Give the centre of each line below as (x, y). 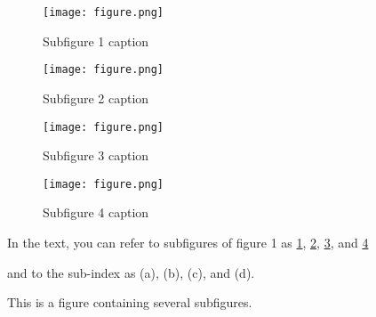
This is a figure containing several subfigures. (130, 302)
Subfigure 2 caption (96, 98)
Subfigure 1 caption (96, 41)
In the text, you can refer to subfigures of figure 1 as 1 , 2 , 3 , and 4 (188, 242)
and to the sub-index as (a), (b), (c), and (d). (131, 272)
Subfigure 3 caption (96, 155)
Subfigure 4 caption (96, 212)
